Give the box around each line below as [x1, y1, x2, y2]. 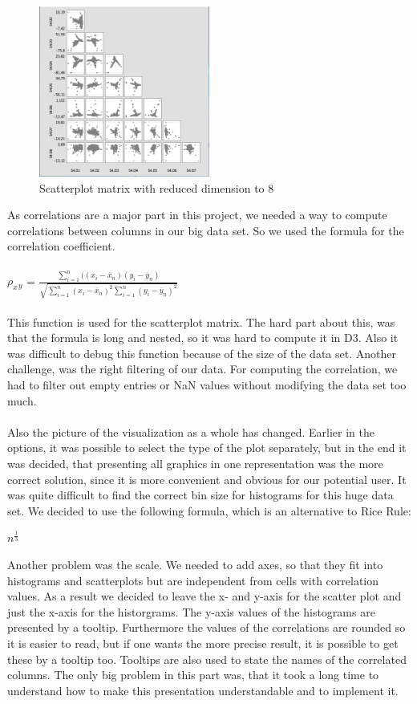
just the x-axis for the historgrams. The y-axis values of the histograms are [7, 603, 375, 620]
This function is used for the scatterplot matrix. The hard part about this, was [7, 313, 395, 330]
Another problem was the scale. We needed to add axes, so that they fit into [7, 556, 383, 572]
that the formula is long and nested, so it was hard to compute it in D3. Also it [7, 329, 399, 346]
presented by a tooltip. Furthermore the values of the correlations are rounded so [7, 619, 406, 636]
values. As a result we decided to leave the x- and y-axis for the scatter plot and [7, 588, 402, 604]
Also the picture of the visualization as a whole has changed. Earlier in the [7, 423, 374, 440]
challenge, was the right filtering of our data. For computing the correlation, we [7, 360, 398, 377]
